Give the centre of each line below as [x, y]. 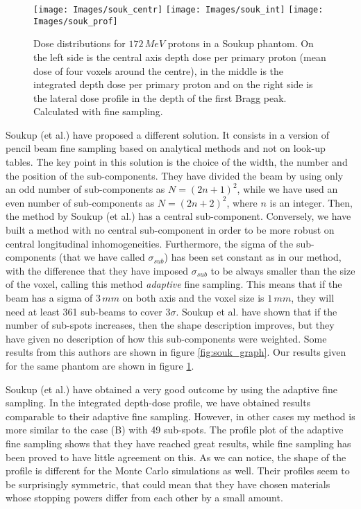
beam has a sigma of [49, 297]
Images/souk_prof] [76, 21]
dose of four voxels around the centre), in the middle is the [159, 70]
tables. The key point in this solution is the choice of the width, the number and [177, 162]
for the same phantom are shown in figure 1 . [100, 365]
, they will [313, 297]
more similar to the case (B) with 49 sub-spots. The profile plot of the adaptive [175, 430]
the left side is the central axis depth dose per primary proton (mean [180, 57]
